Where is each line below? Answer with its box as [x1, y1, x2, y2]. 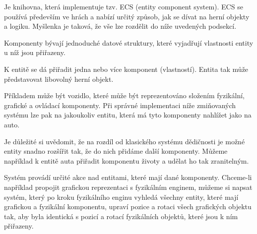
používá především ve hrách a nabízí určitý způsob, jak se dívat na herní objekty [4, 11, 250, 21]
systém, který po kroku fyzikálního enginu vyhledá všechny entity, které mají [4, 191, 239, 202]
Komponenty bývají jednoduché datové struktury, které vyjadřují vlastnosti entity [4, 37, 254, 48]
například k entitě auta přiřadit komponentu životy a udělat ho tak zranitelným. [4, 155, 249, 166]
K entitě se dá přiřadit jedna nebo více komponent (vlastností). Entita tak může [4, 63, 249, 74]
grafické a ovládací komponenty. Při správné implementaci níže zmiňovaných [4, 100, 236, 110]
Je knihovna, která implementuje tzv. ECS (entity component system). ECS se [4, 1, 243, 11]
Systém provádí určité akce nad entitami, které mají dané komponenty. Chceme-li [4, 172, 252, 182]
